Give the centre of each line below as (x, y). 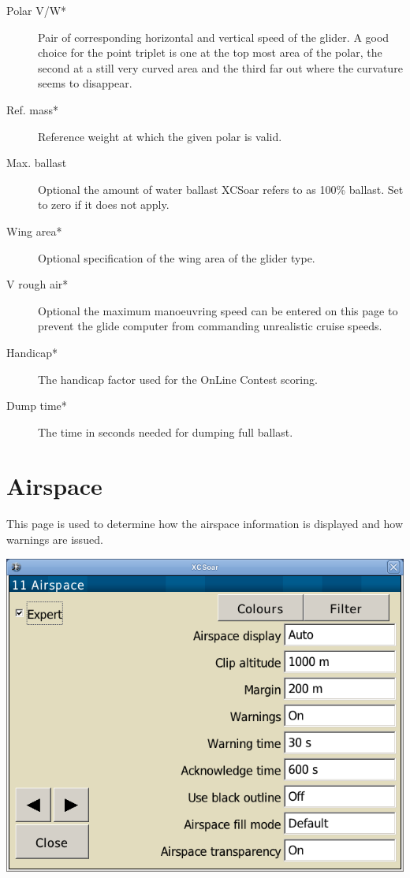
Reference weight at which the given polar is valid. (160, 136)
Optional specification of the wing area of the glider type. (177, 257)
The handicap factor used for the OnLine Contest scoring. (178, 379)
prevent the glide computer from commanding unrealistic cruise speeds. (210, 326)
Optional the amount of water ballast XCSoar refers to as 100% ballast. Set (221, 189)
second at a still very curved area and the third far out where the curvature (220, 67)
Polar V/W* (37, 10)
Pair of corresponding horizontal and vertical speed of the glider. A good (214, 37)
